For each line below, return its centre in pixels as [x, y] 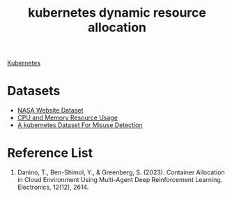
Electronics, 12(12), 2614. [53, 187]
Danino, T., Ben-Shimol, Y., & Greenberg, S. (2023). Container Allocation [121, 172]
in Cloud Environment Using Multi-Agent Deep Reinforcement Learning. [120, 180]
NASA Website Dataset [50, 110]
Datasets [34, 91]
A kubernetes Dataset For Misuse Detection [80, 125]
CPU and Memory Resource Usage [68, 118]
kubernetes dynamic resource [117, 13]
